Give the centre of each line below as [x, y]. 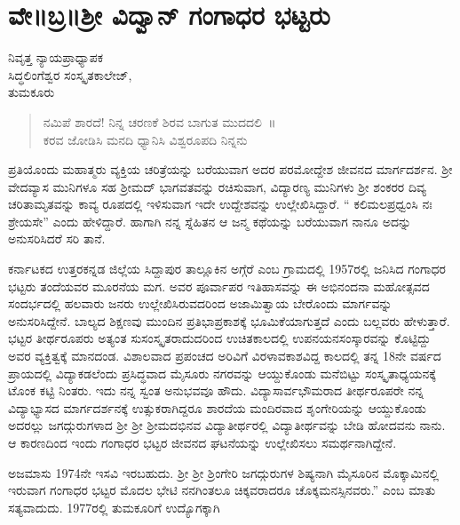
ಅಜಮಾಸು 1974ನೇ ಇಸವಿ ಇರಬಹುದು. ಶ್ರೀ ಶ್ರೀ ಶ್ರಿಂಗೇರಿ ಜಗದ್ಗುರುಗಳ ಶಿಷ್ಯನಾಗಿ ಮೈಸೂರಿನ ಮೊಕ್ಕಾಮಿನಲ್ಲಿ [224, 472]
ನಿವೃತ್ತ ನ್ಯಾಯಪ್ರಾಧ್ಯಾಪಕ [56, 57]
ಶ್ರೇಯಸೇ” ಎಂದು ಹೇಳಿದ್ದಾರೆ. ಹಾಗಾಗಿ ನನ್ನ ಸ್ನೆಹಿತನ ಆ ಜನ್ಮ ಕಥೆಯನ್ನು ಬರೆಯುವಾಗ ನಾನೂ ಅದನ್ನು [210, 221]
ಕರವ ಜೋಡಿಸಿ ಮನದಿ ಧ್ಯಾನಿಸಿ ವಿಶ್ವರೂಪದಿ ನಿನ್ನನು [145, 139]
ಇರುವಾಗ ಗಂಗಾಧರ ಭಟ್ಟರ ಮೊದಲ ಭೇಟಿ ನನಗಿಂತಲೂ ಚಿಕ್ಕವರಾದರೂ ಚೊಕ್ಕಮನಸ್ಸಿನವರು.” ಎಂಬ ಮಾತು [222, 490]
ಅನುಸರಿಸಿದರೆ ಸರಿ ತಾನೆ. [57, 239]
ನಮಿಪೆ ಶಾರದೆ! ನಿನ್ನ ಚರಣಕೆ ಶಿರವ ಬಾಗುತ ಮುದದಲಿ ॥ [159, 121]
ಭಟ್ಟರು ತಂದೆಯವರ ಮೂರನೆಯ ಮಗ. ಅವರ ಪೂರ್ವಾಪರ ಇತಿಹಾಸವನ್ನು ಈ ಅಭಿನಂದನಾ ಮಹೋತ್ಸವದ [219, 286]
